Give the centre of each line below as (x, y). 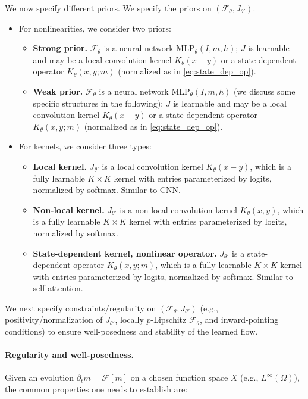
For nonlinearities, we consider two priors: (95, 28)
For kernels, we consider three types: (85, 146)
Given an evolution (40, 377)
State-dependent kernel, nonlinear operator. (125, 253)
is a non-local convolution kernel (178, 209)
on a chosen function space (179, 377)
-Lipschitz (169, 319)
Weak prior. (58, 91)
